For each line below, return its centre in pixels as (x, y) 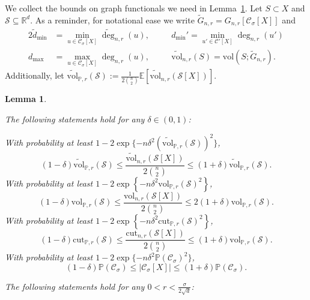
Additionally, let (35, 75)
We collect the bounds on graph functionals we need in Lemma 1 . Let (134, 8)
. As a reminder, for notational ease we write (112, 19)
